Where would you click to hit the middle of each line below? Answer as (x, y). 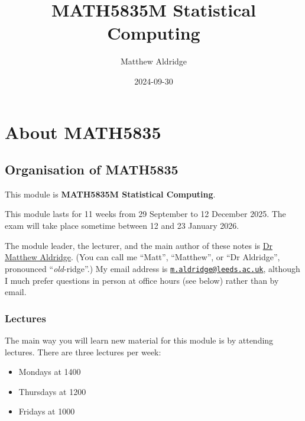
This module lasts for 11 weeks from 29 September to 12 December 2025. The (145, 214)
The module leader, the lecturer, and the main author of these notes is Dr (139, 245)
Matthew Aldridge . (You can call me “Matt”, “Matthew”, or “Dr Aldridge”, (142, 257)
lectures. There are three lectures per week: (83, 352)
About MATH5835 (83, 132)
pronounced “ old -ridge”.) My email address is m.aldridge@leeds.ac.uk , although (152, 268)
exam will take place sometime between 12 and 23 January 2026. (122, 226)
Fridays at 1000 (47, 411)
